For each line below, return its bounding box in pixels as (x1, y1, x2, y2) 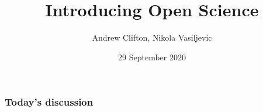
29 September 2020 (118, 50, 186, 63)
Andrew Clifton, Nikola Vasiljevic (92, 31, 212, 44)
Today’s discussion (5, 95, 94, 109)
